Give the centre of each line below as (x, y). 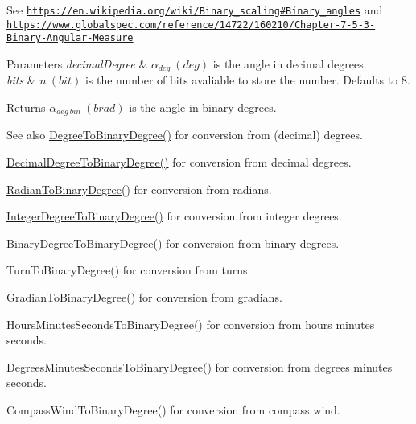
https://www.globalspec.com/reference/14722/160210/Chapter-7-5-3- (191, 25)
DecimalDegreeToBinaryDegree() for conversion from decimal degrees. (179, 162)
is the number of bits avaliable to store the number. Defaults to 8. (247, 80)
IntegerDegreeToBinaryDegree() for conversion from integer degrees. (174, 216)
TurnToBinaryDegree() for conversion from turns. (129, 270)
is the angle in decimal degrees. (290, 63)
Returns (26, 107)
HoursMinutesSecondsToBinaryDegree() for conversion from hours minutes (191, 324)
